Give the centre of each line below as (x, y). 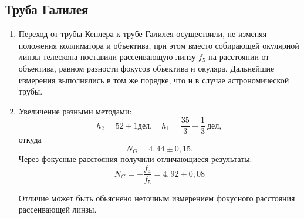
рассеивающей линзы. (58, 209)
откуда (30, 139)
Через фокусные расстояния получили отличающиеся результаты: (135, 159)
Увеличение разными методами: (75, 111)
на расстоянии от (239, 57)
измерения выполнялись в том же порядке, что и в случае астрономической (154, 80)
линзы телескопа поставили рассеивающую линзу (107, 57)
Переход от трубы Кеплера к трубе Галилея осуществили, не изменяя (143, 34)
